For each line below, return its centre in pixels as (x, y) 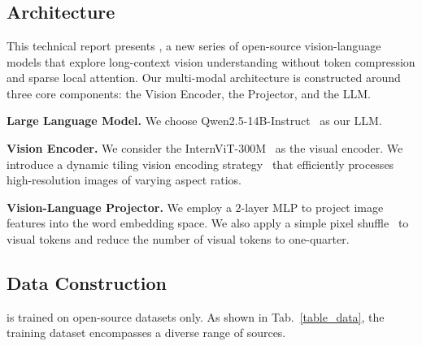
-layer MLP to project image (312, 207)
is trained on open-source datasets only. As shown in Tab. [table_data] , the (196, 316)
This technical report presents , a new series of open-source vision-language (194, 45)
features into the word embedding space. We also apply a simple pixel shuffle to (208, 223)
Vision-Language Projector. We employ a (119, 207)
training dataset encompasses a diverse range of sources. (146, 333)
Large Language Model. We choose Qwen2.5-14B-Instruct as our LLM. (194, 121)
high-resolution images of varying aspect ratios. (124, 180)
